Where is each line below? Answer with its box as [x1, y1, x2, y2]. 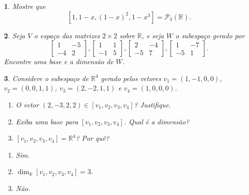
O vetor [15, 99, 39, 109]
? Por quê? [76, 133, 109, 143]
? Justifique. [134, 99, 171, 109]
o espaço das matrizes [34, 30, 100, 40]
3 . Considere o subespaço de [4, 73, 89, 83]
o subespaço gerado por [175, 30, 245, 40]
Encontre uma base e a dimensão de [4, 56, 114, 67]
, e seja [142, 30, 164, 40]
